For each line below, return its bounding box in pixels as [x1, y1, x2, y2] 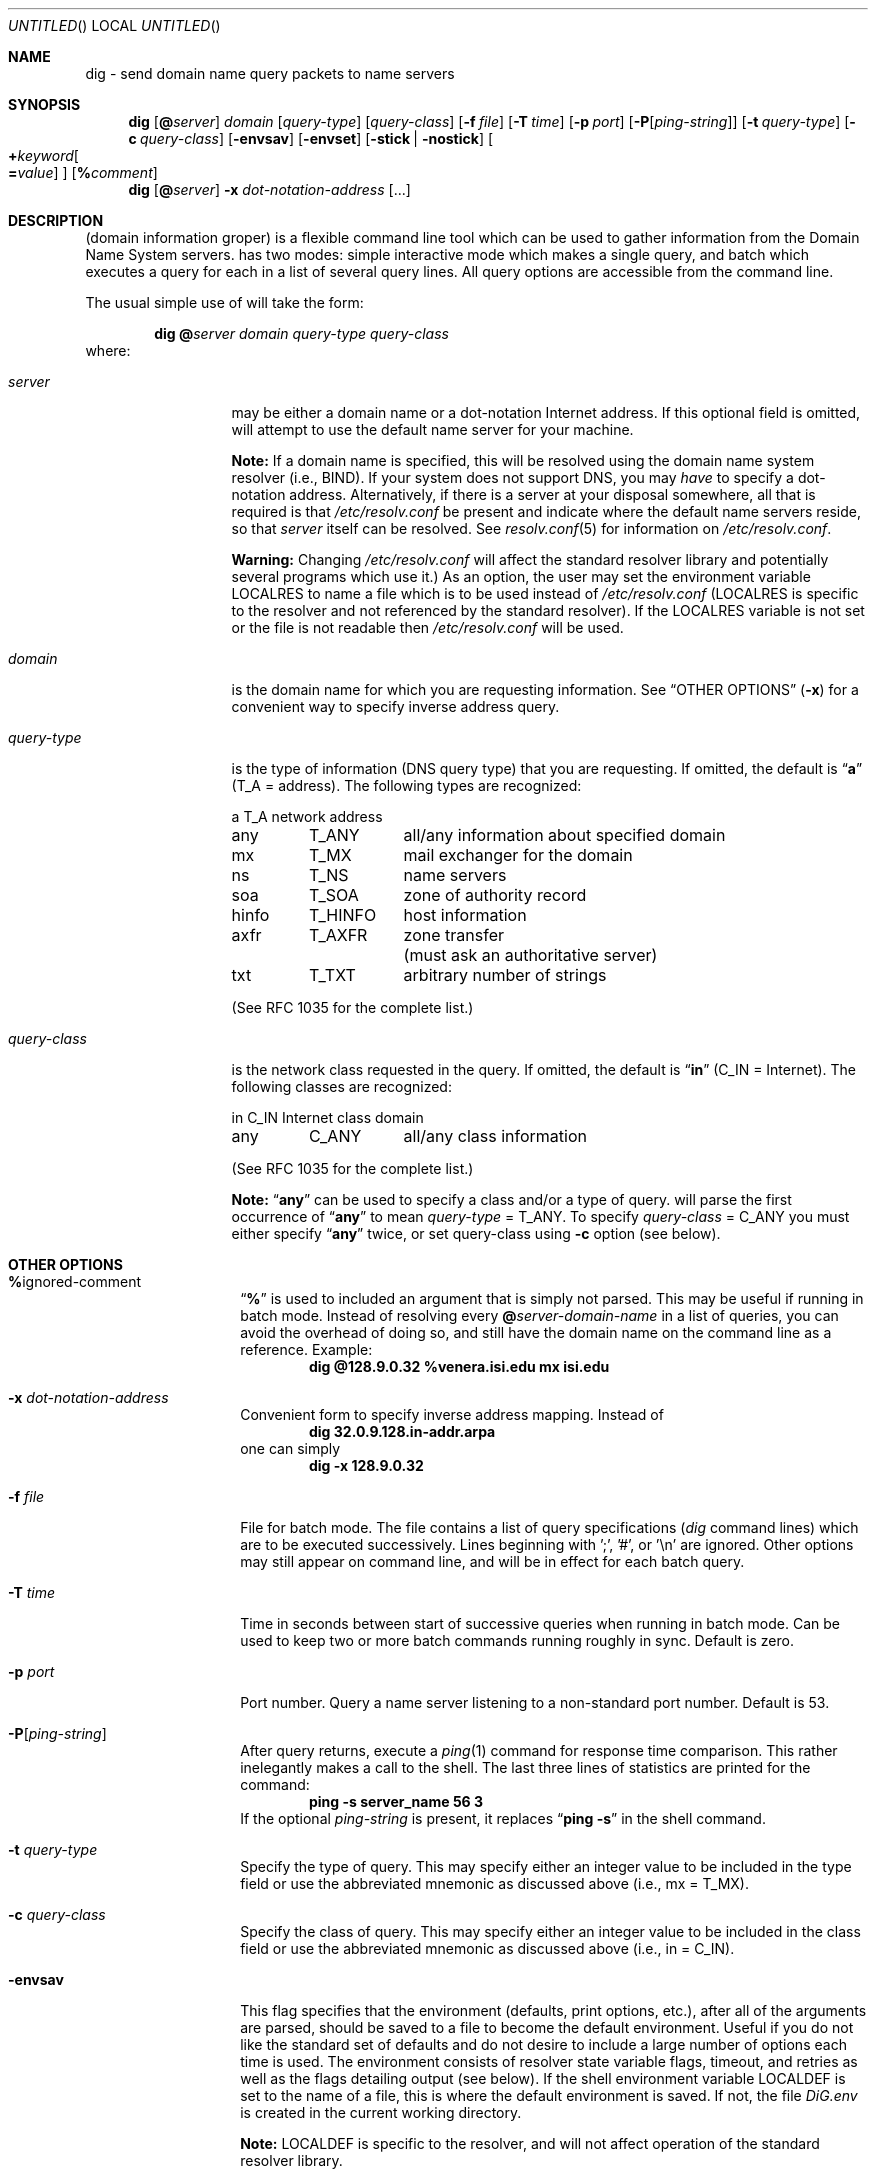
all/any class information [403, 1126, 587, 1146]
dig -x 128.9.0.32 [309, 1457, 424, 1474]
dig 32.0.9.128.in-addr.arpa [309, 1423, 496, 1440]
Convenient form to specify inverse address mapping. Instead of [240, 1406, 664, 1423]
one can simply [240, 1440, 341, 1457]
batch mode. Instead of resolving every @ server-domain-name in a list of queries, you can [240, 1307, 839, 1324]
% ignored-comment [8, 1273, 142, 1290]
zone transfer [403, 925, 504, 945]
